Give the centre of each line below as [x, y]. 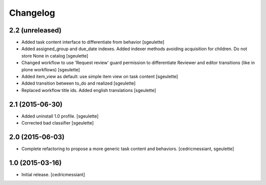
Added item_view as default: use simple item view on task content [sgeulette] [100, 77]
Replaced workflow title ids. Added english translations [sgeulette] [89, 90]
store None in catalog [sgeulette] [55, 56]
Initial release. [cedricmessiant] [53, 174]
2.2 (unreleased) [35, 30]
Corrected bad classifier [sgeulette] [58, 123]
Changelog [32, 13]
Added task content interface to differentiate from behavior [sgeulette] [93, 42]
